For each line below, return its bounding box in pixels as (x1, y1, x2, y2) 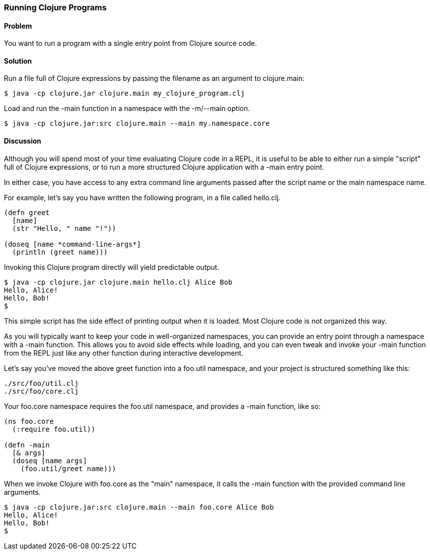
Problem (4, 21, 32, 30)
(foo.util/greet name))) (20, 464, 116, 473)
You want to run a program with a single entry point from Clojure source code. (4, 39, 257, 48)
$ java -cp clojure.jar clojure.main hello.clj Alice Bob (4, 278, 232, 286)
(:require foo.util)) (12, 425, 96, 433)
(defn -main (4, 441, 50, 449)
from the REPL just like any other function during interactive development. (4, 348, 243, 357)
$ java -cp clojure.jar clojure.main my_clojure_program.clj (4, 89, 245, 98)
